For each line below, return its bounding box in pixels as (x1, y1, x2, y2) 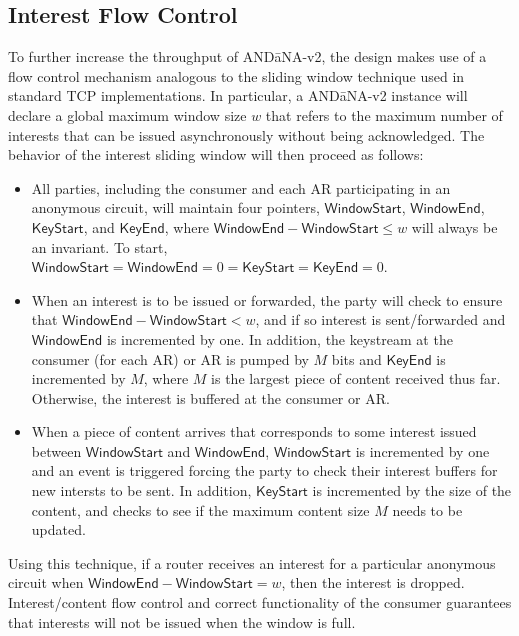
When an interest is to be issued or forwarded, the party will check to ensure (31, 289, 503, 310)
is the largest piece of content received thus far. (211, 368, 501, 389)
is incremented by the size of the (312, 480, 512, 501)
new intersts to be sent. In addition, (31, 480, 252, 501)
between (31, 440, 82, 461)
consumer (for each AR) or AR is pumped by (31, 348, 309, 369)
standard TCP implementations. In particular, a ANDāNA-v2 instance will (8, 85, 468, 106)
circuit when (8, 572, 84, 593)
